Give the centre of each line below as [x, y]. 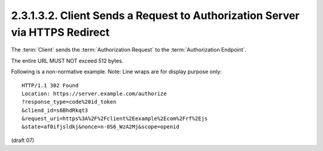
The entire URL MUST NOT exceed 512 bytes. [67, 61]
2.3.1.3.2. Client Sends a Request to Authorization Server [156, 15]
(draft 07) [23, 140]
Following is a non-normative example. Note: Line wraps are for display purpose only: [116, 72]
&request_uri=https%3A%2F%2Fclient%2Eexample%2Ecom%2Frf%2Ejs [115, 119]
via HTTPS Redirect [60, 32]
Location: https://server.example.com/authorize [94, 93]
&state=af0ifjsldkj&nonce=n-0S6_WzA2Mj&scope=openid [100, 127]
